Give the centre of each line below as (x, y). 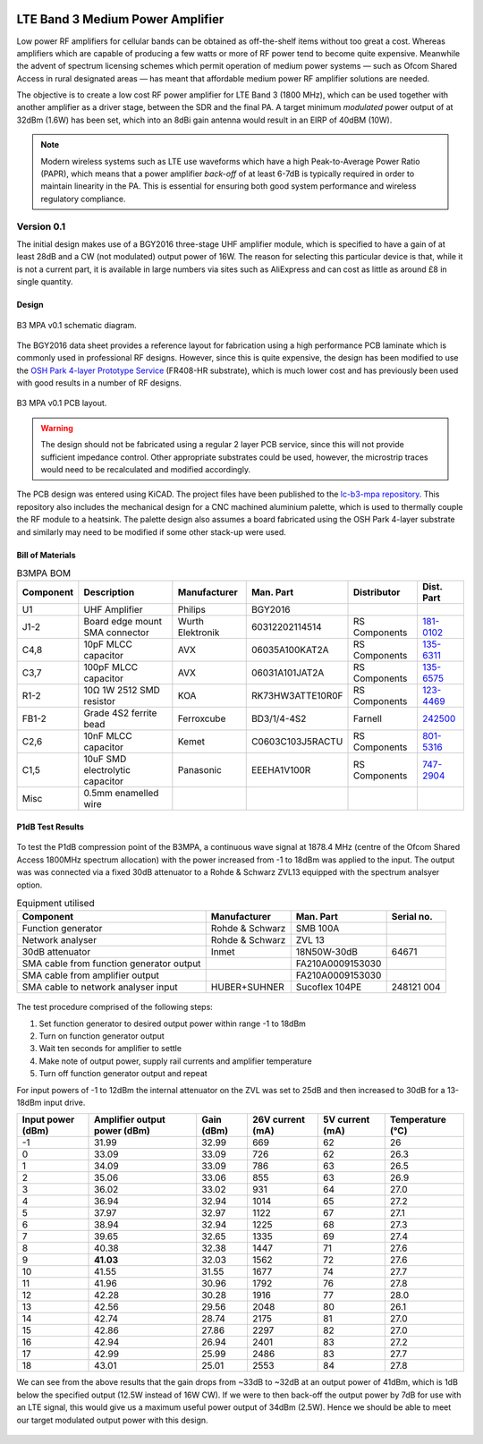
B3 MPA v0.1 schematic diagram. (77, 325)
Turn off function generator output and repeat (123, 1074)
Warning (57, 428)
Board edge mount (123, 622)
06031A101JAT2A (288, 673)
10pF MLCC (108, 644)
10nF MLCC (108, 736)
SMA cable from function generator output (111, 964)
